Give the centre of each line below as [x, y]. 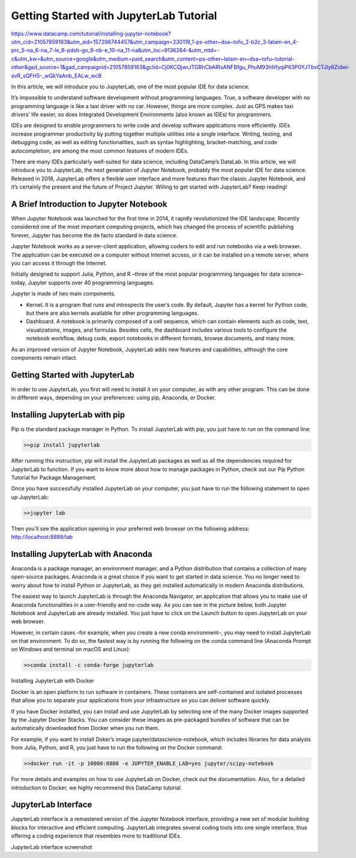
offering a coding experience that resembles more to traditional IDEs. [96, 836]
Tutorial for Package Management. [54, 477]
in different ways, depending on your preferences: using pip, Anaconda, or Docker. [113, 398]
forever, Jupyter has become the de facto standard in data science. [94, 235]
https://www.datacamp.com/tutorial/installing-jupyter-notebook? [91, 34]
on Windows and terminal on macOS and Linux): [71, 650]
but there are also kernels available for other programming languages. [113, 313]
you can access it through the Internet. [59, 263]
